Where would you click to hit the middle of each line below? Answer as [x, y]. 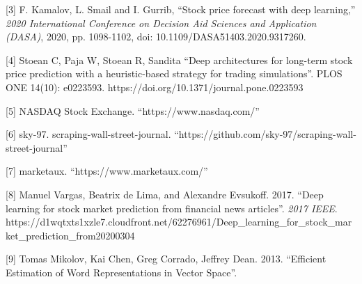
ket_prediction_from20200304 [70, 235]
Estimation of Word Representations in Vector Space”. [121, 272]
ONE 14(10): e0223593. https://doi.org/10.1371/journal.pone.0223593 [155, 87]
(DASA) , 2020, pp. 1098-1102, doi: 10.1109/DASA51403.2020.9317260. [156, 37]
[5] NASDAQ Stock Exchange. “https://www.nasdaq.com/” [133, 110]
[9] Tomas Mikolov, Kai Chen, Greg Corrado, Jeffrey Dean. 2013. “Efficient [166, 259]
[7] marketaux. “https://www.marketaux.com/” [107, 171]
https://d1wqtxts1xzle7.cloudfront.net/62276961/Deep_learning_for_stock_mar [179, 222]
